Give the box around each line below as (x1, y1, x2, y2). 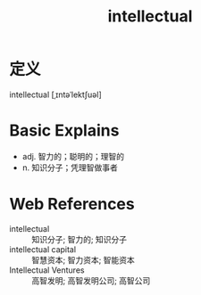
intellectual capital (9, 243, 77, 255)
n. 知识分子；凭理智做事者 (21, 162, 119, 173)
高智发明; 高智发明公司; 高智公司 (31, 275, 151, 286)
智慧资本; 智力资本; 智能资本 (31, 254, 136, 265)
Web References (9, 194, 136, 215)
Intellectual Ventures (9, 265, 85, 275)
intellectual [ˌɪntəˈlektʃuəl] (9, 89, 102, 100)
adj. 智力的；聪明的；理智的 (21, 151, 125, 161)
